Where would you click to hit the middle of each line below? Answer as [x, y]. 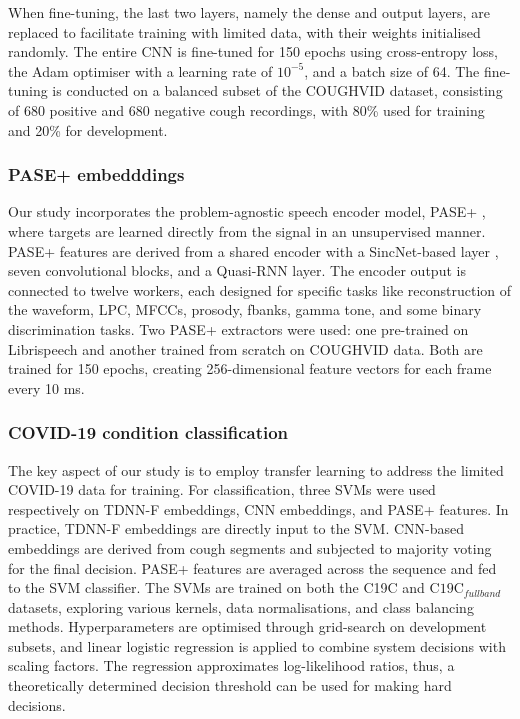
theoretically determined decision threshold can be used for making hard [230, 685]
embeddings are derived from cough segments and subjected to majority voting [250, 547]
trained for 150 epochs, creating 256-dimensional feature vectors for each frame [250, 368]
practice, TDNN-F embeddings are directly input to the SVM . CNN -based [236, 528]
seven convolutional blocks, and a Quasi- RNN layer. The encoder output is [237, 270]
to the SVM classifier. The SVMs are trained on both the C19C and [216, 587]
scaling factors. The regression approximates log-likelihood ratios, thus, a [231, 665]
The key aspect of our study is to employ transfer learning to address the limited [256, 469]
